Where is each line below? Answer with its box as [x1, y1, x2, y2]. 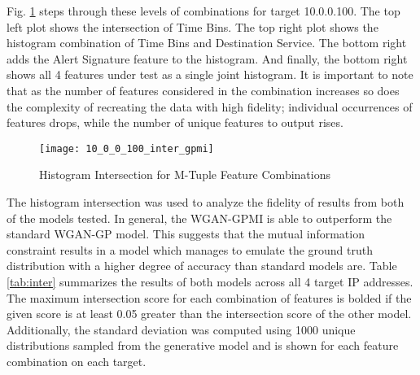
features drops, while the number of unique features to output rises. [7, 114, 343, 131]
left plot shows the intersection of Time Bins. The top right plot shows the [7, 18, 378, 35]
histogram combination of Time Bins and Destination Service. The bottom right [7, 34, 407, 51]
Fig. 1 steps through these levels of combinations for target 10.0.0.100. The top [7, 2, 400, 19]
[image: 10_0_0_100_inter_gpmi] [39, 142, 214, 155]
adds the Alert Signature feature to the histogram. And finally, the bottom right [7, 50, 408, 67]
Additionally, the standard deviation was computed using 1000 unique [7, 320, 356, 338]
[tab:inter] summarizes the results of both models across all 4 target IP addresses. [7, 273, 413, 290]
